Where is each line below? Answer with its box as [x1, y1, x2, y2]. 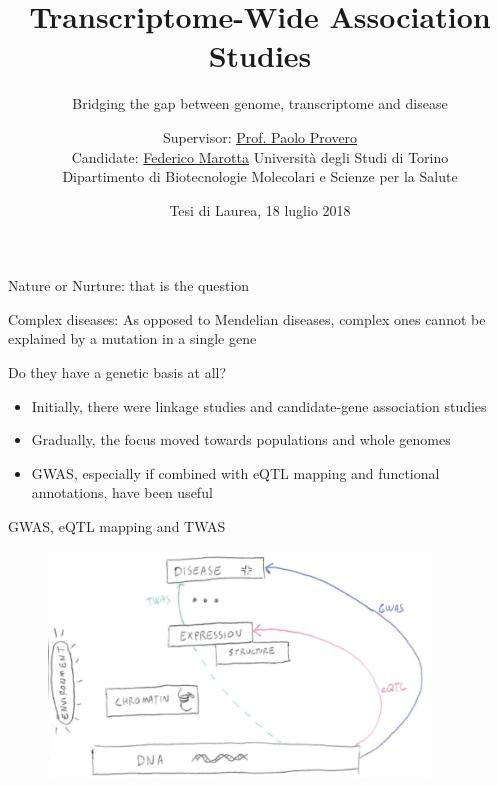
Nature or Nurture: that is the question [8, 275, 250, 296]
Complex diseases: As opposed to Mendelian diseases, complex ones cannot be [8, 308, 486, 329]
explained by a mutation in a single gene [8, 328, 257, 349]
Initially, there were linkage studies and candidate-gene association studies [31, 395, 487, 416]
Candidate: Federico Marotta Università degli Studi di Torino [71, 146, 449, 167]
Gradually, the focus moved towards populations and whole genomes [31, 429, 451, 450]
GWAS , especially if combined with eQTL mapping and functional [31, 462, 440, 483]
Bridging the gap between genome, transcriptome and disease [72, 93, 448, 114]
